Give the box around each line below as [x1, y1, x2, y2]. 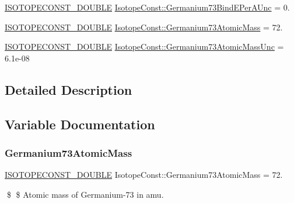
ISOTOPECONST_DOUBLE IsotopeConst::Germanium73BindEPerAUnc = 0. [5, 1, 290, 13]
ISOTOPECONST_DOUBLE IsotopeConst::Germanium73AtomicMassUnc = [5, 40, 284, 53]
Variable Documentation [5, 115, 155, 133]
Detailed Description [5, 80, 132, 98]
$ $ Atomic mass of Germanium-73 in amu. [6, 188, 164, 200]
